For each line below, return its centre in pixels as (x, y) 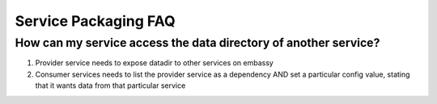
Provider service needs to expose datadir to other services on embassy (155, 63)
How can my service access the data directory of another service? (197, 43)
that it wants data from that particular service (110, 85)
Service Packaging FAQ (95, 21)
